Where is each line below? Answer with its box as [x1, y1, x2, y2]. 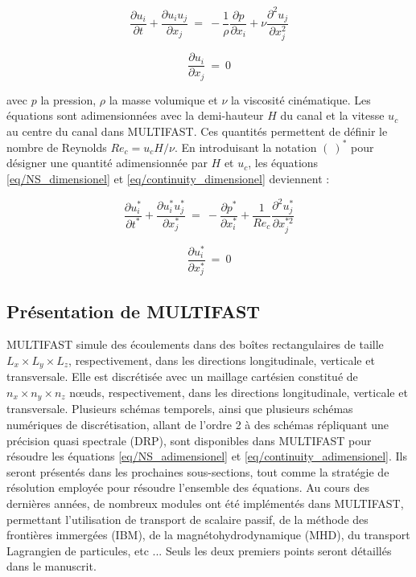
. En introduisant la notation [174, 138, 317, 155]
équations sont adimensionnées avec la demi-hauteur [6, 107, 264, 124]
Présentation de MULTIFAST [6, 298, 261, 323]
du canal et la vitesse [280, 107, 385, 124]
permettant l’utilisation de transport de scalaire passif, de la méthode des [6, 510, 369, 527]
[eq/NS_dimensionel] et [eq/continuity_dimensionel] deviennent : [6, 170, 330, 187]
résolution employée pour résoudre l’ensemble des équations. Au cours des [6, 479, 370, 496]
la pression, [40, 91, 97, 108]
